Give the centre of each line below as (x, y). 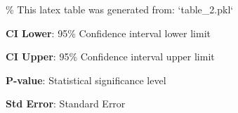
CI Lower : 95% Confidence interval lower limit (108, 33)
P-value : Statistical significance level (86, 80)
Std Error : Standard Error (66, 104)
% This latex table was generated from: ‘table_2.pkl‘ (120, 9)
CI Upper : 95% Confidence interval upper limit (110, 56)
